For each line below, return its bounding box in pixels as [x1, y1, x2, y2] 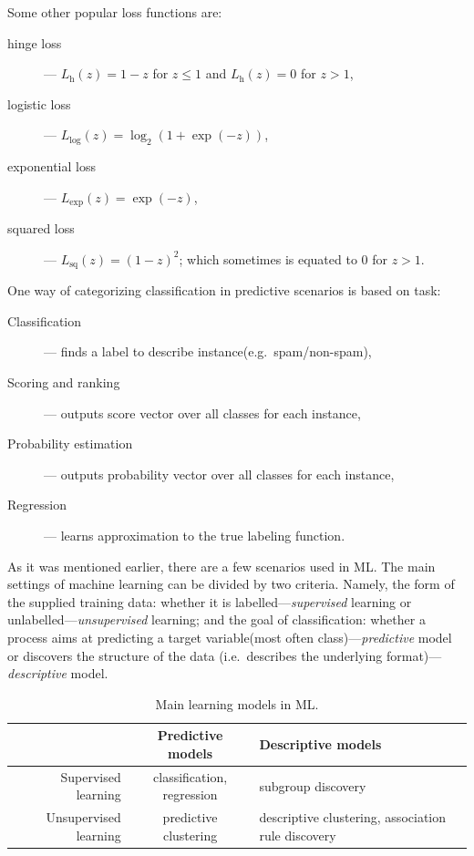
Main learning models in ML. [155, 694, 319, 713]
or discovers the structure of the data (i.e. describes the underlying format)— [7, 645, 442, 665]
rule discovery [259, 825, 336, 844]
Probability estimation [7, 434, 133, 453]
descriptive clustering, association [259, 808, 447, 827]
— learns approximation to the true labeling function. [44, 526, 345, 545]
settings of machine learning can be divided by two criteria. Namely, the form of [7, 574, 455, 593]
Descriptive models [259, 735, 382, 754]
